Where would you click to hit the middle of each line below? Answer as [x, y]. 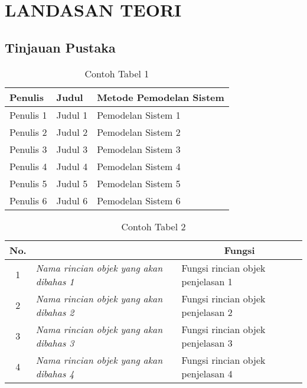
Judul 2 [72, 132]
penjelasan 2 [207, 312]
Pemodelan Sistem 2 [139, 132]
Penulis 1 [28, 115]
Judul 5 [72, 183]
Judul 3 [72, 149]
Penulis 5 [28, 183]
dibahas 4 [55, 373]
